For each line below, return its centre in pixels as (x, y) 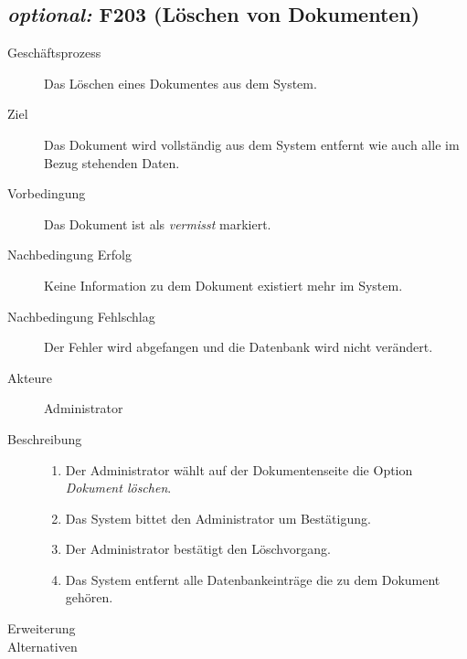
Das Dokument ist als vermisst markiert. (158, 223)
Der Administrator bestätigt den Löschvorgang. (198, 549)
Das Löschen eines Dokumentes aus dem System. (180, 83)
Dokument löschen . (118, 488)
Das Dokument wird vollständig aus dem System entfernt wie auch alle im (252, 144)
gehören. (89, 597)
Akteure (30, 377)
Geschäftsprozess (54, 53)
